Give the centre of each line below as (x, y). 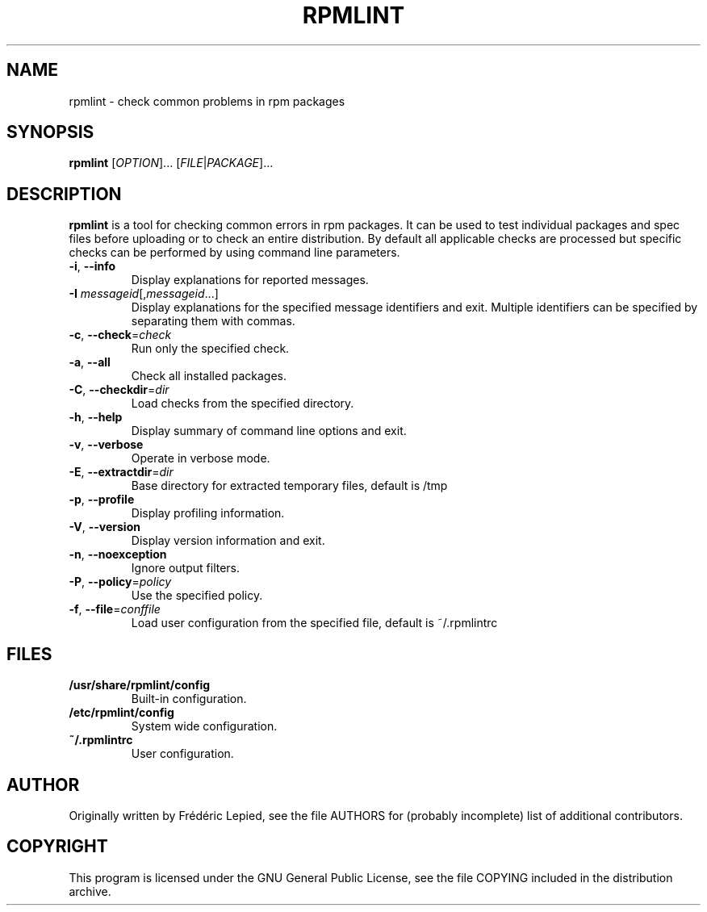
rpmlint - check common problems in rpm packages (207, 101)
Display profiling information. (208, 513)
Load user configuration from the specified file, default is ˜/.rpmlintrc (314, 623)
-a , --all (90, 362)
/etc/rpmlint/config (121, 713)
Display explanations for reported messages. (250, 280)
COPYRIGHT (57, 847)
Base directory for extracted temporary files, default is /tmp (289, 486)
